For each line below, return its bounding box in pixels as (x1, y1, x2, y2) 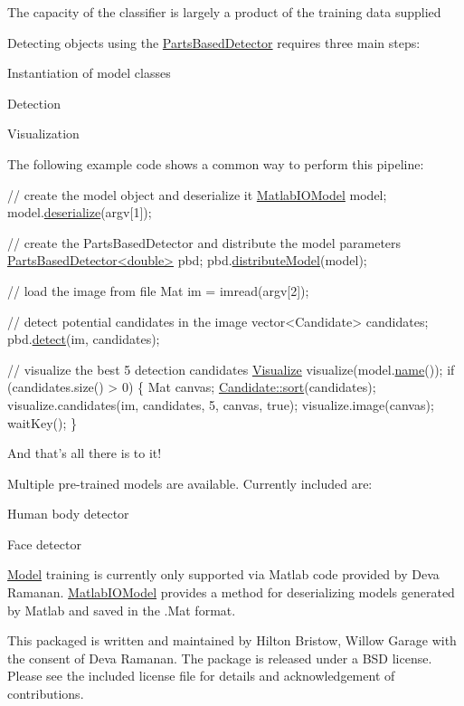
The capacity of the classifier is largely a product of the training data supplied (7, 3, 441, 21)
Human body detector (7, 504, 129, 523)
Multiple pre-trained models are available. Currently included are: (7, 473, 373, 492)
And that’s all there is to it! (7, 444, 162, 463)
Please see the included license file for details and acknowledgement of (7, 666, 395, 685)
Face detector (7, 534, 81, 553)
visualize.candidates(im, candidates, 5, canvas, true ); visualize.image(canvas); (7, 395, 434, 414)
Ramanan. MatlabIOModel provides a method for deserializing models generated (7, 583, 455, 602)
